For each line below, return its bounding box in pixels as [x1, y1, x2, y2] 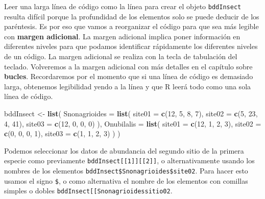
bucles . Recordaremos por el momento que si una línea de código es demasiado [4, 71, 253, 82]
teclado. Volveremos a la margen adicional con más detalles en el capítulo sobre [4, 61, 253, 71]
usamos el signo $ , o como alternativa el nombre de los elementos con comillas [4, 175, 248, 186]
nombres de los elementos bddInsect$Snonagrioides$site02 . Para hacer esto [4, 165, 248, 176]
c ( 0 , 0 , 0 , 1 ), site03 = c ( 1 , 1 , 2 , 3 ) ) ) [4, 128, 121, 139]
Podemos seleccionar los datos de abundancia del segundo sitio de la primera [4, 145, 244, 156]
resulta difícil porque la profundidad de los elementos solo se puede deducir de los [4, 11, 259, 21]
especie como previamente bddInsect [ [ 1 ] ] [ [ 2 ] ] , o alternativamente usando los [4, 155, 255, 166]
